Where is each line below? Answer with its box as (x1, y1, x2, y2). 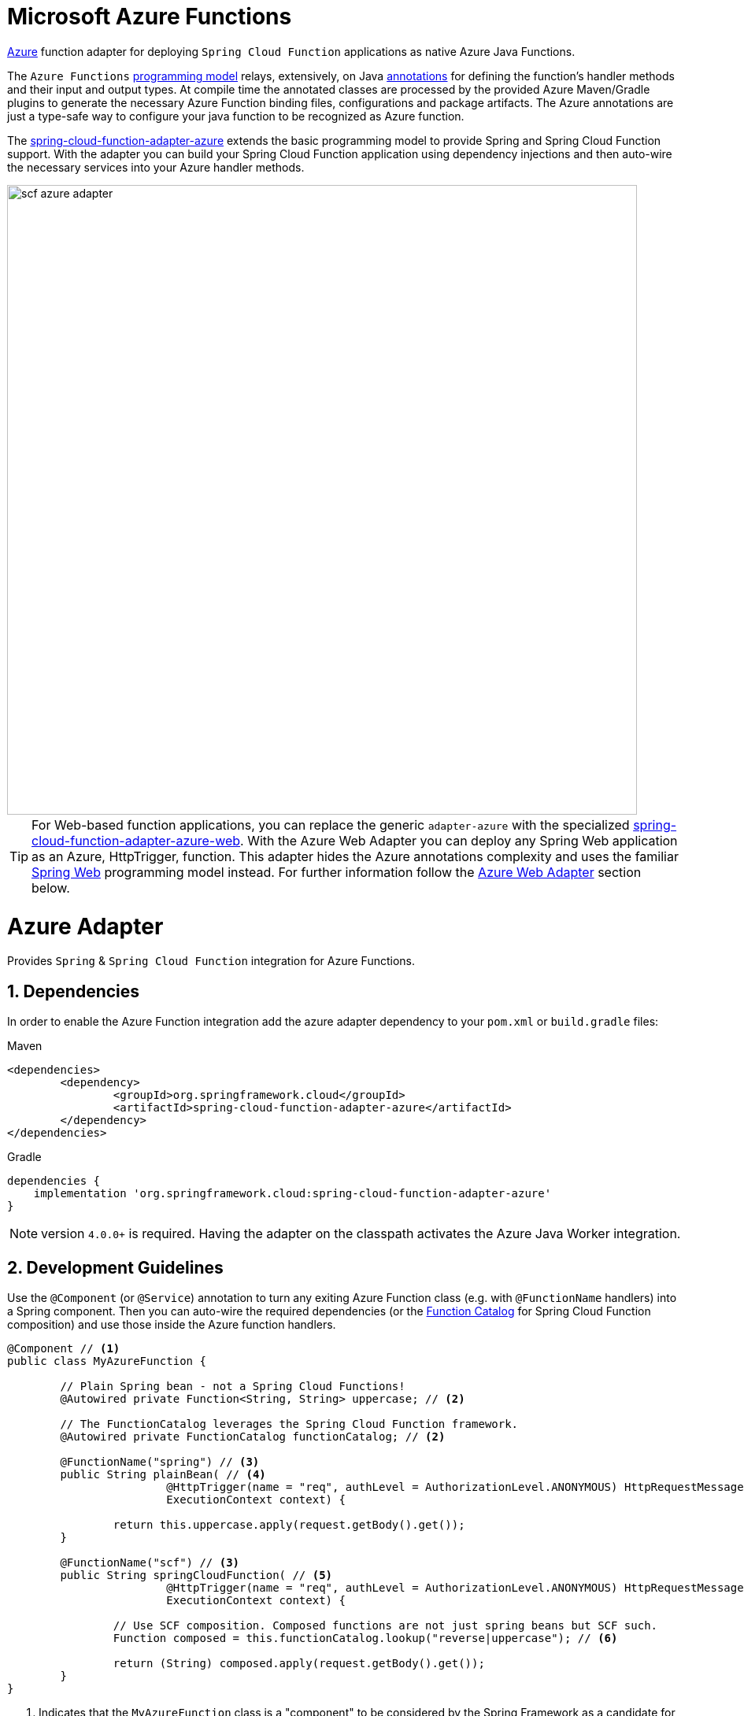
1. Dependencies (7, 981, 140, 1001)
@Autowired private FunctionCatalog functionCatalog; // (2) (60, 1429, 446, 1443)
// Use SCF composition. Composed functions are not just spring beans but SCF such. (113, 1618, 658, 1632)
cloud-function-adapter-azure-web (31, 832, 241, 849)
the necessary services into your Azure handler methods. (7, 160, 305, 174)
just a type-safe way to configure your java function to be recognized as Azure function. (7, 109, 465, 123)
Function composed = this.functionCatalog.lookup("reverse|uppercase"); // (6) (113, 1631, 618, 1644)
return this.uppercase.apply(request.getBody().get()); (113, 1518, 465, 1531)
